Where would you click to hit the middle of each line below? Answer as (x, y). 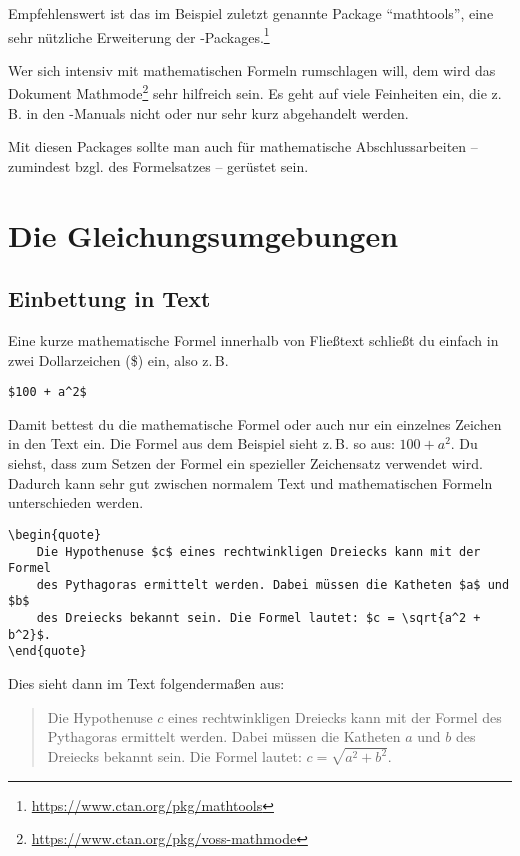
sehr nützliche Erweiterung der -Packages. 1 (139, 35)
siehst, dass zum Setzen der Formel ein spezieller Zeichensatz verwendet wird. (245, 463)
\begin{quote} (55, 534)
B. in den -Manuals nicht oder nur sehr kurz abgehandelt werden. (208, 112)
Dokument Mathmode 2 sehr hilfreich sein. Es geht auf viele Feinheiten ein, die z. (255, 92)
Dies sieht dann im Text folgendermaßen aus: (146, 683)
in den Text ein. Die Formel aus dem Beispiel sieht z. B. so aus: (201, 443)
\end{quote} (47, 651)
